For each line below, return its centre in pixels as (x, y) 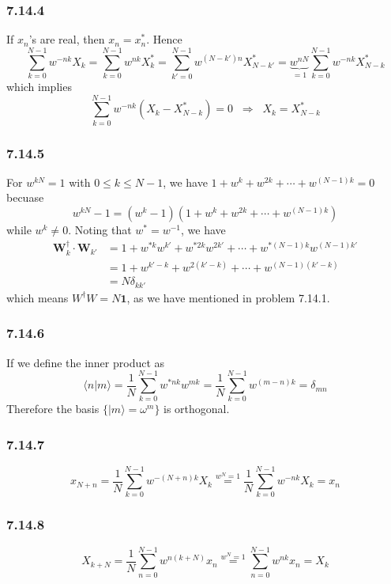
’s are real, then (67, 39)
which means (38, 297)
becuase (25, 197)
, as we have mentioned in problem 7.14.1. (228, 297)
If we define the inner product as (86, 362)
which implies (39, 86)
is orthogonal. (197, 409)
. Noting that (100, 230)
